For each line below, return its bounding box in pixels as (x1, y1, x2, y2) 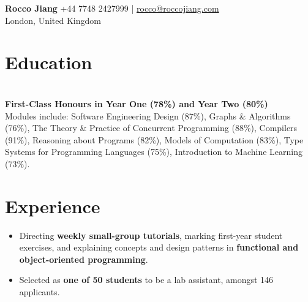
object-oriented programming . (19, 252, 148, 265)
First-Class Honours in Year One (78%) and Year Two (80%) (5, 97, 268, 110)
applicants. (19, 285, 60, 298)
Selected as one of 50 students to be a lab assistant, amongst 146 (19, 273, 274, 286)
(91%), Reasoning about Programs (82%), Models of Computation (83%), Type (5, 133, 304, 146)
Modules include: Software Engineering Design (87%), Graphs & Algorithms (5, 109, 291, 122)
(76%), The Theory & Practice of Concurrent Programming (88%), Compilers (5, 121, 298, 134)
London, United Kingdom (5, 13, 101, 26)
